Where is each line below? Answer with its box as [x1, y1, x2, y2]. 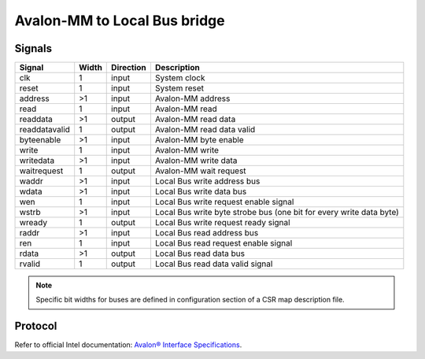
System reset [154, 83, 205, 94]
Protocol [14, 320, 57, 333]
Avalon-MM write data [154, 155, 238, 166]
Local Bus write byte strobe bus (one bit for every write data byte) [154, 207, 399, 218]
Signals [14, 42, 53, 55]
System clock [154, 72, 205, 83]
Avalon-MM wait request [154, 165, 247, 176]
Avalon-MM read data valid [154, 124, 256, 135]
